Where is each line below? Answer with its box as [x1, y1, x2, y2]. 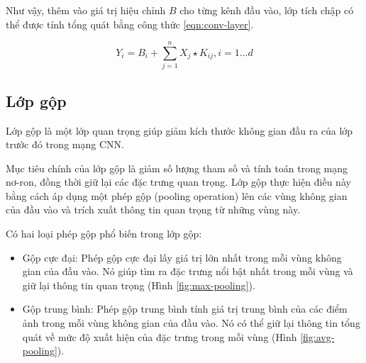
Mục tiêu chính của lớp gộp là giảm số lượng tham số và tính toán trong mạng [6, 160, 348, 175]
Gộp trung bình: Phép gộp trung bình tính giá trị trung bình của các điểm [22, 301, 348, 316]
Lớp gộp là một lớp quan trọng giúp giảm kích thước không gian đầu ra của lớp [6, 123, 353, 138]
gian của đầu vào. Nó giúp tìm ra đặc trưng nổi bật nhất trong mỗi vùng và [22, 264, 353, 279]
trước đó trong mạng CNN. [6, 137, 124, 152]
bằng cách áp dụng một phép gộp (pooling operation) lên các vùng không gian [6, 188, 348, 203]
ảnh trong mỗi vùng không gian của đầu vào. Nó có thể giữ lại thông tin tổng [22, 315, 360, 330]
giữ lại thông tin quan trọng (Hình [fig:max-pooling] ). [22, 277, 255, 292]
